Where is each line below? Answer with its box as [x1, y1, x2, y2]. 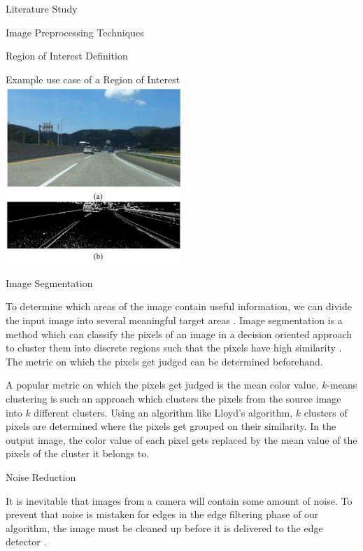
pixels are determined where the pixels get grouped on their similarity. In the [6, 419, 336, 433]
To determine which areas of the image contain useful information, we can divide [6, 299, 352, 314]
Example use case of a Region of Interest [6, 71, 180, 86]
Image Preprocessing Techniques [6, 25, 144, 39]
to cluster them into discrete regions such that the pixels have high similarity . [6, 340, 342, 355]
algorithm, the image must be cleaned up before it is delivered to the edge [6, 520, 323, 535]
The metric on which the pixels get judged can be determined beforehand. [6, 354, 323, 368]
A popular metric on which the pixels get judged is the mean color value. [6, 377, 319, 392]
